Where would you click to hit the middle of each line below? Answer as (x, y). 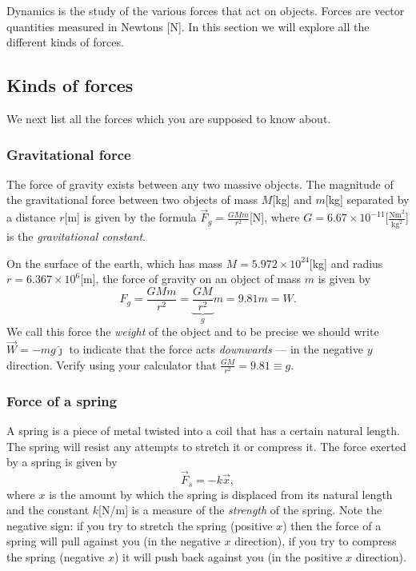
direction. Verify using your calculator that (112, 364)
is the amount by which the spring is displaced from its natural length (221, 494)
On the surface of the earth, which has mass (114, 263)
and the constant (48, 510)
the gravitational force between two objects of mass (132, 200)
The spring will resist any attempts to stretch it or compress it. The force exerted (206, 446)
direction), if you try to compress (316, 541)
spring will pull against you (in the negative (114, 541)
